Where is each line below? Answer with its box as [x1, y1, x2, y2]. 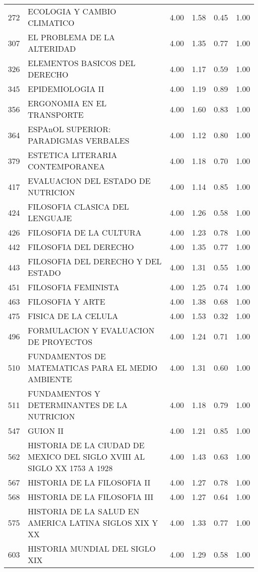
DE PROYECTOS [28, 336, 93, 347]
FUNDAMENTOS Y [28, 388, 101, 399]
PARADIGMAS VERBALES [28, 135, 129, 146]
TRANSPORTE [28, 109, 84, 120]
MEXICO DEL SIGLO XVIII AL [28, 451, 145, 462]
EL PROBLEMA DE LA [28, 31, 115, 43]
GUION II [28, 425, 64, 436]
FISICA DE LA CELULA [28, 310, 119, 322]
